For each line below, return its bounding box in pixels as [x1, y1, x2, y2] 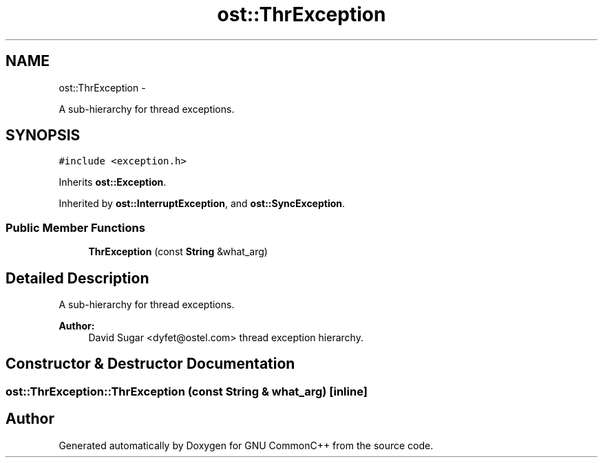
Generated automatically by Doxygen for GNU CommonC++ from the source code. [59, 439, 434, 451]
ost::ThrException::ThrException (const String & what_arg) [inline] [6, 384, 368, 398]
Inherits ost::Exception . [59, 176, 167, 189]
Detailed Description [6, 269, 149, 287]
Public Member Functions [6, 220, 145, 235]
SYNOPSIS [6, 127, 81, 144]
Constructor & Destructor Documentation [6, 355, 295, 373]
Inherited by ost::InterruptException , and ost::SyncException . [59, 197, 346, 210]
